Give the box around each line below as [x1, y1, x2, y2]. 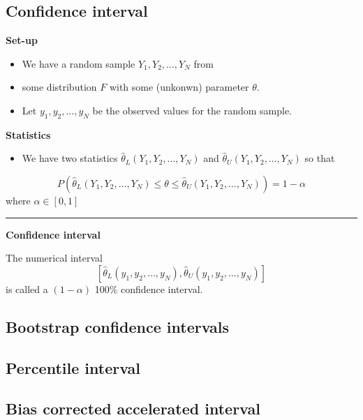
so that [304, 151, 335, 165]
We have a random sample [22, 56, 135, 70]
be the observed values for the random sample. [92, 103, 292, 117]
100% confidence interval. [94, 281, 203, 296]
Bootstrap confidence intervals [6, 315, 230, 337]
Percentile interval [6, 357, 140, 378]
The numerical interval [6, 250, 103, 265]
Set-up [6, 33, 38, 47]
